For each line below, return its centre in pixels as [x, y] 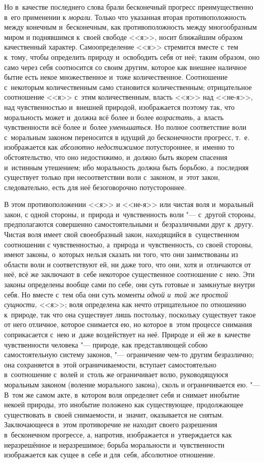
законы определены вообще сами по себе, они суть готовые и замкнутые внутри [129, 284]
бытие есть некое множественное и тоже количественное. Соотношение [116, 77]
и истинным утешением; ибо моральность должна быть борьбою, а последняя [126, 167]
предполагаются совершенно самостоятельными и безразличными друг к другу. [129, 224]
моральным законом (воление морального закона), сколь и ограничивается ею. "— [132, 384]
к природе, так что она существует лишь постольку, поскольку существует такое [130, 314]
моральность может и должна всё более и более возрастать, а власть [114, 117]
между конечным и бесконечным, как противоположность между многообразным [130, 27]
